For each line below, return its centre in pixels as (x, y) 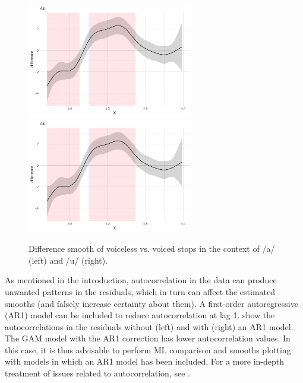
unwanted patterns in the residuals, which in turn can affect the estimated (140, 291)
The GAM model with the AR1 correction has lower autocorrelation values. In (148, 338)
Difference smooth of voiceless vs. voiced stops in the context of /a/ (152, 249)
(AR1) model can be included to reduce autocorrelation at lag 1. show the (140, 315)
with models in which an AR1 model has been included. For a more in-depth (145, 361)
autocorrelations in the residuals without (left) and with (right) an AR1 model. (149, 326)
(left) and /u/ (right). (68, 260)
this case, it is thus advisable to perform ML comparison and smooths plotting (148, 349)
